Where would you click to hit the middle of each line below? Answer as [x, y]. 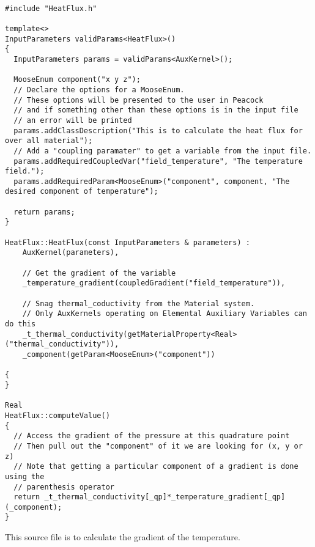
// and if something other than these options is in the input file [156, 110]
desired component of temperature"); [82, 192]
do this [20, 324]
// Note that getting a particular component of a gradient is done [156, 467]
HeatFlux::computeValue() [57, 415]
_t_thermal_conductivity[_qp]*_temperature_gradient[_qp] [165, 497]
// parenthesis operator [64, 487]
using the [25, 476]
